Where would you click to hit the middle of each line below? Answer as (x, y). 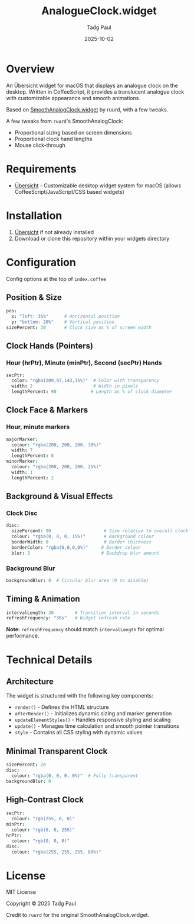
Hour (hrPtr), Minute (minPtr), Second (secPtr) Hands (84, 363)
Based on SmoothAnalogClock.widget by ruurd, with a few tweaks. (87, 109)
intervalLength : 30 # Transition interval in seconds (83, 613)
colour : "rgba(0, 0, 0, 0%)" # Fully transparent (75, 776)
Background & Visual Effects (60, 496)
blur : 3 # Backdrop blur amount (86, 553)
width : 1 (22, 472)
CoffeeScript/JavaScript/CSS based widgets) (70, 191)
